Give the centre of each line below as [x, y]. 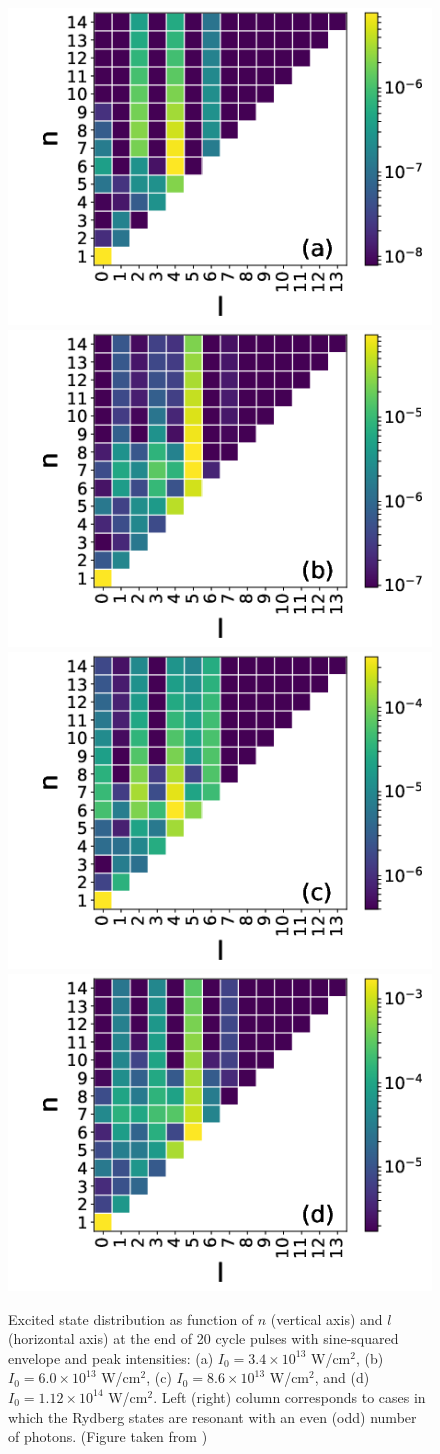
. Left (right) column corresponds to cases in [289, 1396]
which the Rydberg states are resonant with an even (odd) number [212, 1416]
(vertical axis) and [326, 1318]
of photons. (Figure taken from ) [108, 1436]
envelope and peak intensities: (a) [111, 1357]
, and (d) [342, 1377]
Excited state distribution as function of [131, 1318]
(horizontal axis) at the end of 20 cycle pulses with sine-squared [203, 1338]
